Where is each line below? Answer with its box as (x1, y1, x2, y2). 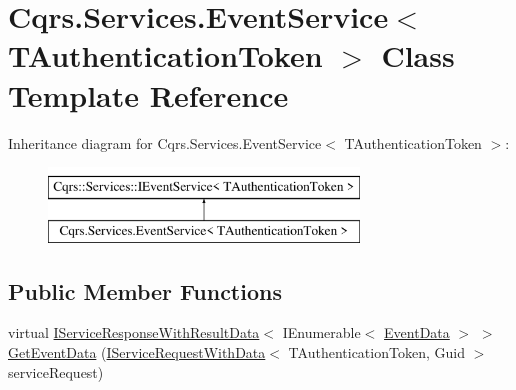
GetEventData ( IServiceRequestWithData (8, 342, 266, 363)
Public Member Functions (8, 275, 282, 306)
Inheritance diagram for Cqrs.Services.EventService (8, 132, 322, 153)
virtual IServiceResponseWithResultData (8, 322, 260, 343)
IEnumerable (282, 322, 361, 343)
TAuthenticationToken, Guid (288, 342, 465, 363)
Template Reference (8, 74, 289, 115)
